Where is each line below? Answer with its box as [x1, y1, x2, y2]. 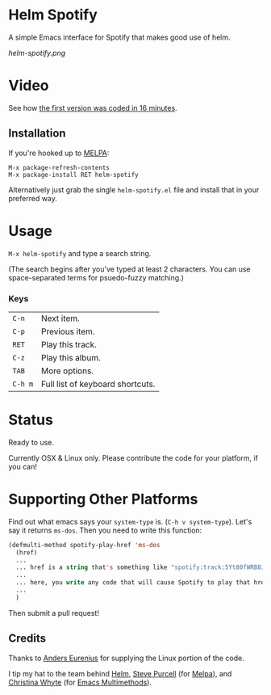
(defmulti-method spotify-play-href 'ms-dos [8, 541, 161, 549]
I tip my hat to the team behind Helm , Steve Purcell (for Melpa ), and [8, 668, 232, 678]
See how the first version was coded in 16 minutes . [8, 103, 177, 112]
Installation [8, 127, 66, 141]
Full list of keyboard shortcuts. [40, 378, 156, 390]
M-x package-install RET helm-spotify [8, 171, 139, 179]
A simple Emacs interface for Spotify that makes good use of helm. [8, 32, 231, 42]
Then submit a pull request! [8, 608, 99, 617]
